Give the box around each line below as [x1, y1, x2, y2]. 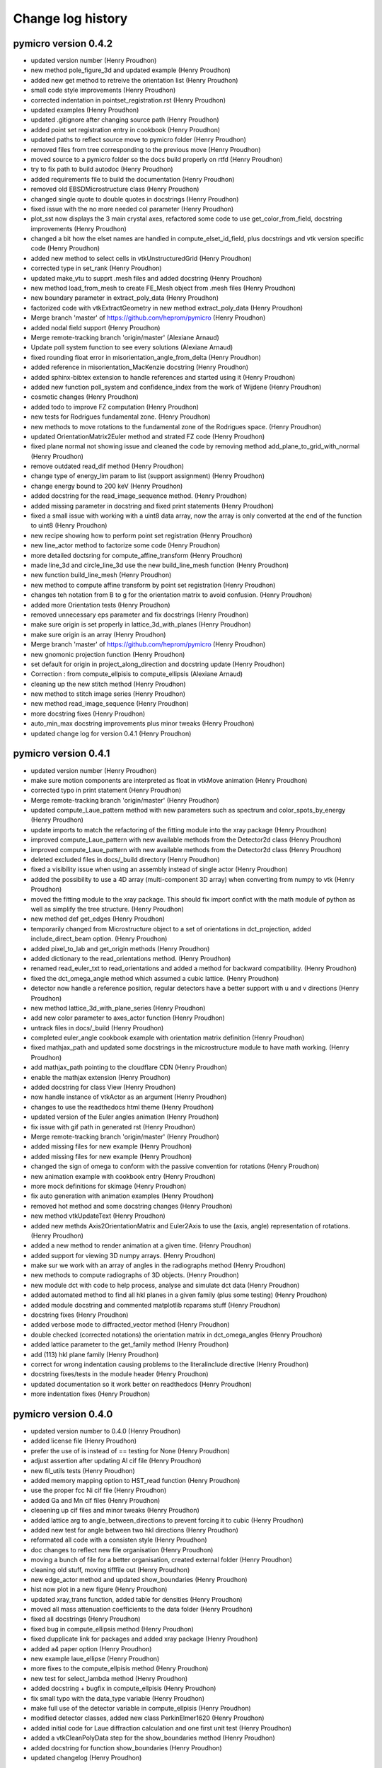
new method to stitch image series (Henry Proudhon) [30, 690, 186, 698]
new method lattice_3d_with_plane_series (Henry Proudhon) [30, 1004, 206, 1012]
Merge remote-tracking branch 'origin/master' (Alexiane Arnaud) [30, 333, 219, 342]
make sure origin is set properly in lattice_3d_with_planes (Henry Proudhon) [30, 620, 251, 629]
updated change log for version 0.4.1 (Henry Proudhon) [30, 729, 192, 738]
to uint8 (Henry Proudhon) [30, 521, 108, 530]
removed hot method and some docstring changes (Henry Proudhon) [30, 1202, 233, 1210]
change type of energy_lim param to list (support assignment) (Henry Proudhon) [30, 472, 265, 480]
